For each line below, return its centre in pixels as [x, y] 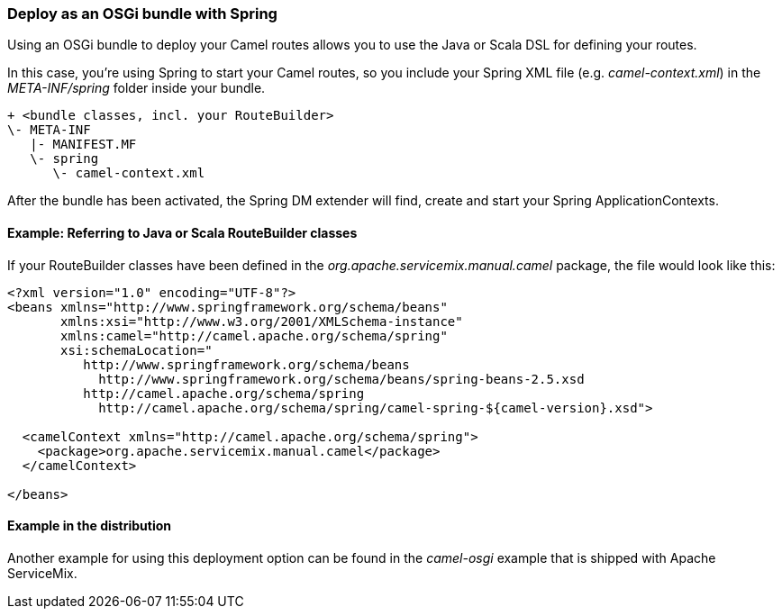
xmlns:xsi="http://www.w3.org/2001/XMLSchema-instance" [262, 321]
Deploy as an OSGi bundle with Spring [142, 14]
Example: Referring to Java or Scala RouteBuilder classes [182, 232]
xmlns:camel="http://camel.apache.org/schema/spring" [254, 335]
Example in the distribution [90, 526]
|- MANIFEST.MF [83, 145]
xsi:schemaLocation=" [136, 350]
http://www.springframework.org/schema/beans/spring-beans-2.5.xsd [341, 379]
